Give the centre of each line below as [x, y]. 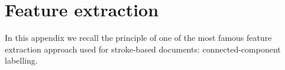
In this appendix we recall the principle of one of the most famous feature [138, 38]
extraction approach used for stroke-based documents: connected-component [143, 49]
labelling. [21, 60]
